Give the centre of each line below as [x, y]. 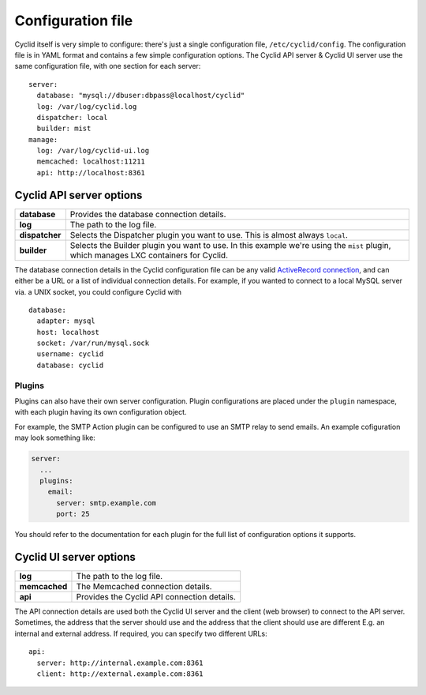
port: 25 [73, 514]
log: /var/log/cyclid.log [87, 106]
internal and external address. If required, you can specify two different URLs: [141, 633]
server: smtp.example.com [106, 503]
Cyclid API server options [78, 195]
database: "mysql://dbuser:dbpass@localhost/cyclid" [141, 96]
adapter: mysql [66, 321]
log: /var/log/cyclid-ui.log [93, 151]
